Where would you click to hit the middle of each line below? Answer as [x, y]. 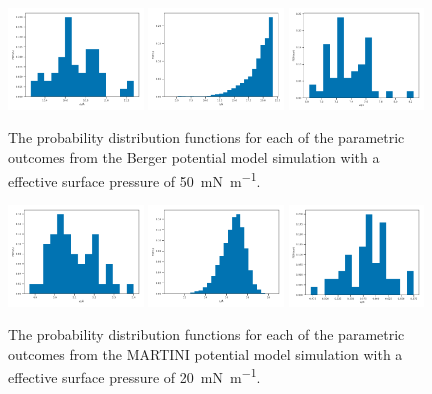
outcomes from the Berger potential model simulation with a [194, 156]
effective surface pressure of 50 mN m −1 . [134, 179]
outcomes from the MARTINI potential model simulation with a [205, 353]
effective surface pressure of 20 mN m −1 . [134, 375]
